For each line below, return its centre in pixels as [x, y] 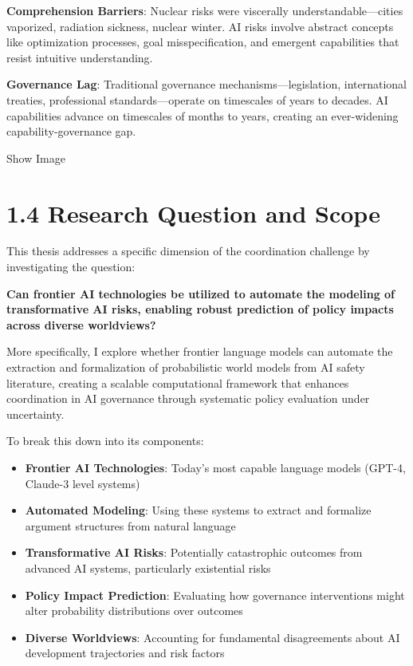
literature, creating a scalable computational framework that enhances [178, 382]
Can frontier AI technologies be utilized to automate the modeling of [201, 293]
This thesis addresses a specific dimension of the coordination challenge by [188, 251]
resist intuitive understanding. [80, 57]
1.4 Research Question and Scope [193, 213]
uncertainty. [35, 414]
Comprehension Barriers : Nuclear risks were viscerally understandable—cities [205, 10]
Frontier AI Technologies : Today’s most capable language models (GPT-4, [215, 467]
